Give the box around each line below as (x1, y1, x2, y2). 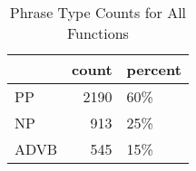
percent (126, 59, 181, 80)
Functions (66, 23, 129, 43)
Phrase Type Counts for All (9, 2, 187, 23)
